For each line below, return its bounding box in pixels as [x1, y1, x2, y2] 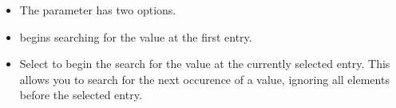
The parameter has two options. [19, 2, 176, 18]
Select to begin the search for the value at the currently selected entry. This [19, 55, 390, 72]
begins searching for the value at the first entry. [19, 28, 252, 45]
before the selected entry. [19, 86, 142, 103]
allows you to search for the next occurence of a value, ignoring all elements [19, 70, 390, 87]
